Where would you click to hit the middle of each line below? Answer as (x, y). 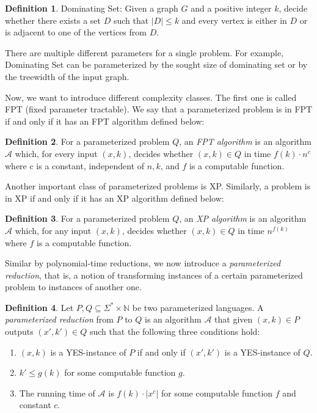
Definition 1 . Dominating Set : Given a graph (92, 8)
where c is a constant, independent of (75, 165)
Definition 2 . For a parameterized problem (87, 141)
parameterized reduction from (59, 319)
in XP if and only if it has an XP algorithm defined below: (115, 198)
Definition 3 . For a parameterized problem (87, 218)
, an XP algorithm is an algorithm (243, 218)
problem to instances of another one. (73, 287)
